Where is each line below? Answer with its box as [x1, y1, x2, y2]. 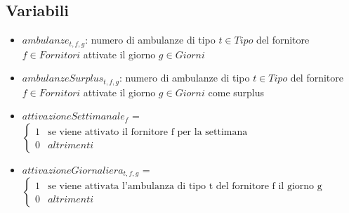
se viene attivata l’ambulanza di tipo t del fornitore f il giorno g [48, 181, 322, 192]
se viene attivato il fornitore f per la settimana [48, 127, 248, 137]
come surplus [208, 84, 265, 99]
